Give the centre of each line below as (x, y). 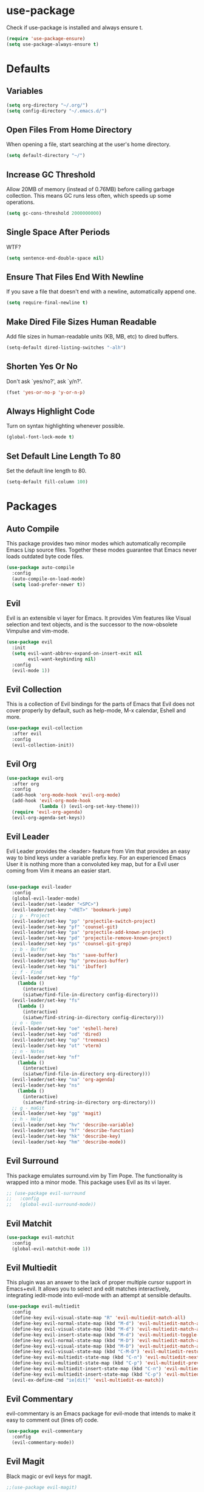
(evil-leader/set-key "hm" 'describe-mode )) (69, 1142)
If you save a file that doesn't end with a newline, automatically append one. (101, 292)
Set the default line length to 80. (46, 471)
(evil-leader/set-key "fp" (46, 978)
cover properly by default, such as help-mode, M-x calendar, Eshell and (96, 710)
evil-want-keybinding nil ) (62, 659)
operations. (21, 202)
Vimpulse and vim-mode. (38, 631)
